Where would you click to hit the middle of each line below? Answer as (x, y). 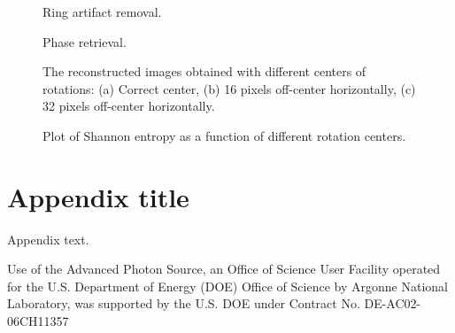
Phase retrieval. (85, 41)
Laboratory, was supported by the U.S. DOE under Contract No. (184, 303)
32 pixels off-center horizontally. (129, 106)
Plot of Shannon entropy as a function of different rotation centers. (224, 135)
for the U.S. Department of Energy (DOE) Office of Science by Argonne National (227, 286)
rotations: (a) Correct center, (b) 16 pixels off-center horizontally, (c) (229, 88)
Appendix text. (48, 239)
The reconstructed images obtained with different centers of (204, 71)
